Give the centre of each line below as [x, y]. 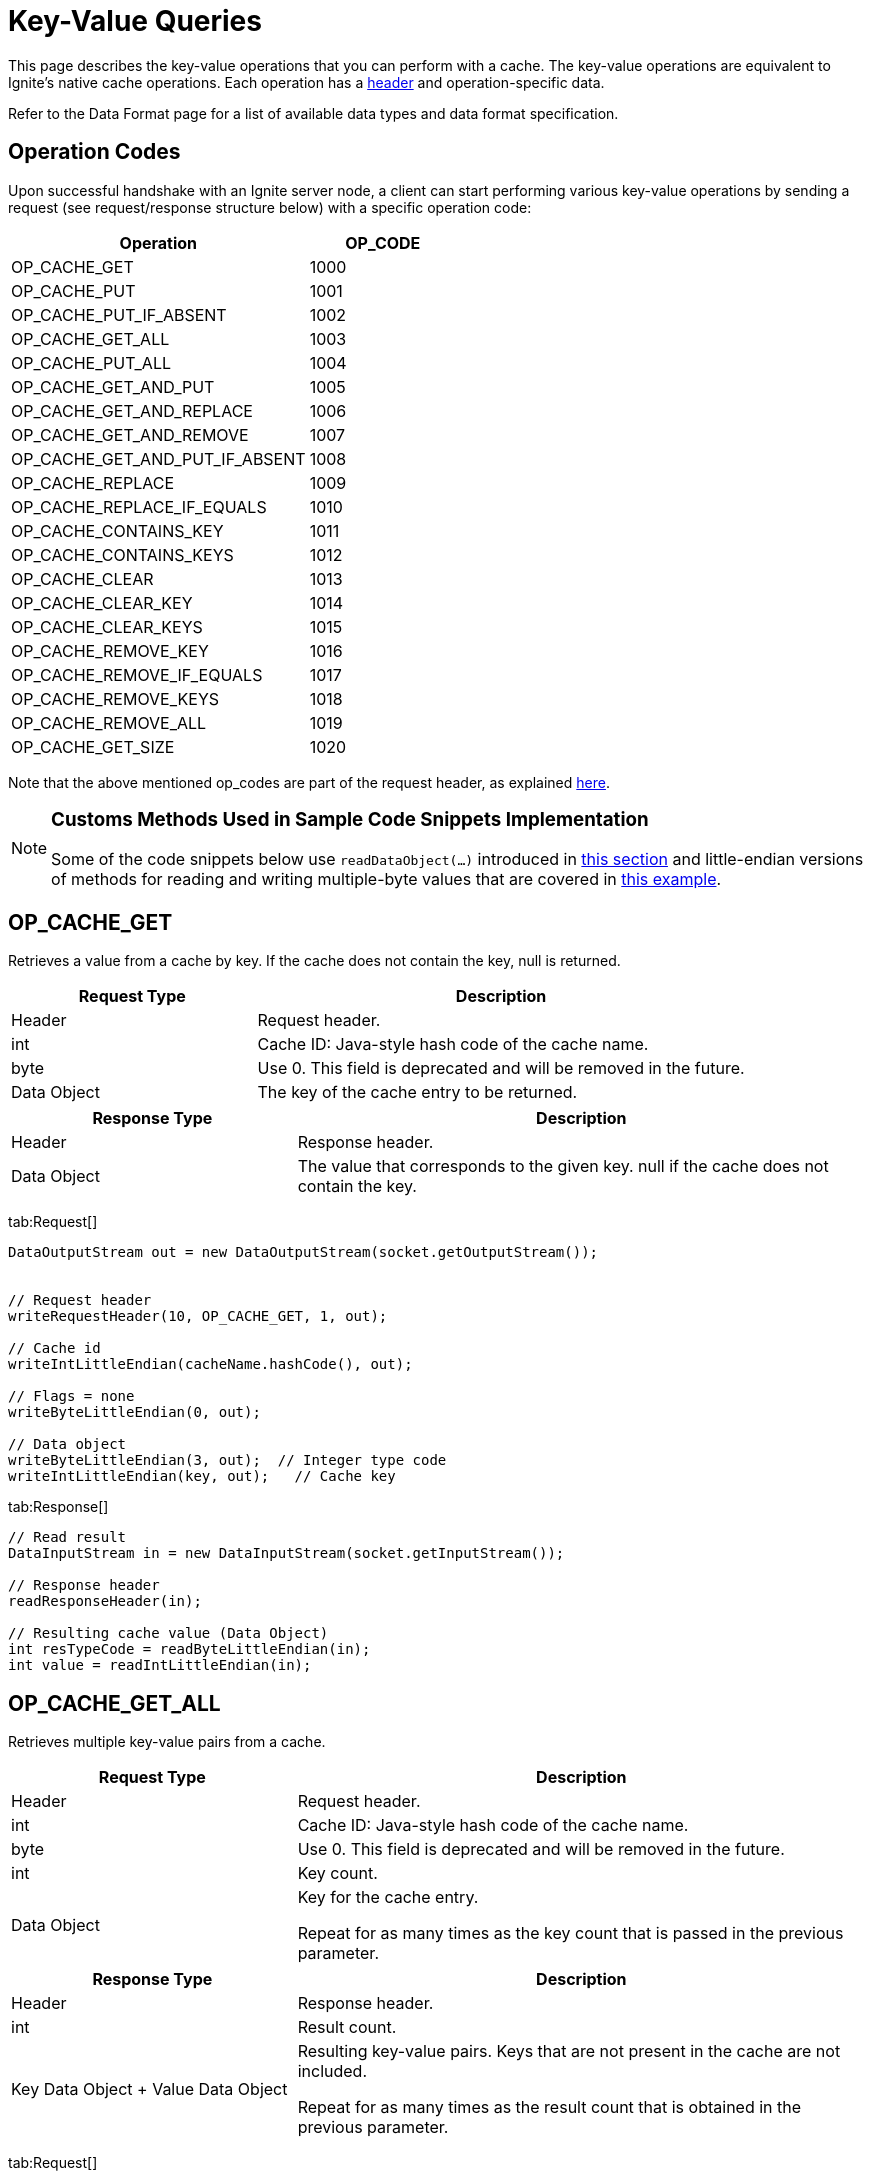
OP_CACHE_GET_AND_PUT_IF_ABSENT [158, 458]
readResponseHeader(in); [105, 1601]
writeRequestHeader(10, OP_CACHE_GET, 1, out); [198, 1316]
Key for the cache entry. [388, 1897]
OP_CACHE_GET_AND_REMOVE [130, 434]
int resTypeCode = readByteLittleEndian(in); [189, 1649]
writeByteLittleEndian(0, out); [134, 1412]
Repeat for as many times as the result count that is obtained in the [549, 2107]
